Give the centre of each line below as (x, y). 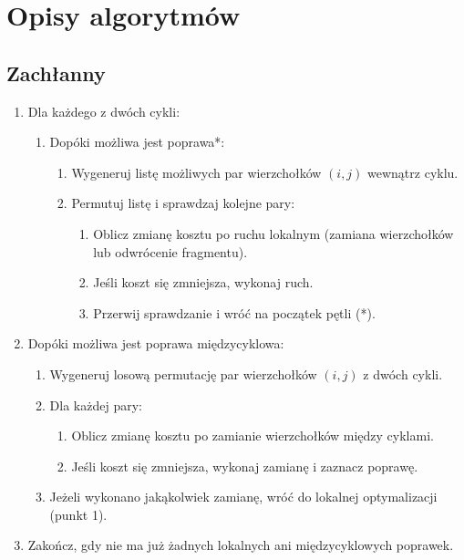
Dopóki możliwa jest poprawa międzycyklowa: (156, 343)
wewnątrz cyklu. (413, 172)
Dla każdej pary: (96, 404)
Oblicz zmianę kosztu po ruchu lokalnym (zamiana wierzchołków (273, 233)
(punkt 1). (78, 514)
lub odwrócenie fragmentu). (170, 251)
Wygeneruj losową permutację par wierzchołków (183, 373)
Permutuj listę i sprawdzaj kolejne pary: (183, 203)
